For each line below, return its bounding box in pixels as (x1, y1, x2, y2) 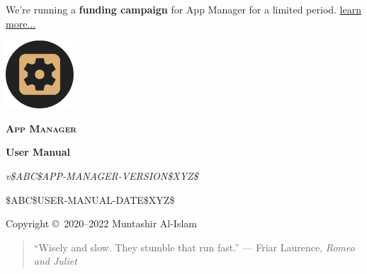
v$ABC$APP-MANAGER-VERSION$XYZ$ (6, 168, 198, 183)
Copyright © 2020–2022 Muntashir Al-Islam (6, 216, 197, 231)
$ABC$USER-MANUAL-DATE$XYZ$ (6, 192, 175, 207)
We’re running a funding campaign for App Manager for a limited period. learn (6, 2, 361, 16)
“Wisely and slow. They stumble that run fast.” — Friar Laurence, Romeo (33, 239, 355, 254)
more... (6, 16, 36, 30)
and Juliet (33, 253, 77, 268)
